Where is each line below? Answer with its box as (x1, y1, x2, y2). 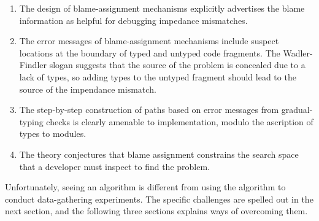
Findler (19, 58, 47, 71)
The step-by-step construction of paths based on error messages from (19, 103, 279, 116)
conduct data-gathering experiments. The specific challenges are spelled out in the (5, 192, 313, 205)
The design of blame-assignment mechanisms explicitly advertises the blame (19, 2, 305, 14)
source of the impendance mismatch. (19, 82, 156, 95)
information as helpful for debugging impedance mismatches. (19, 14, 248, 26)
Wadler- (283, 46, 313, 59)
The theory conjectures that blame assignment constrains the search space (19, 147, 299, 160)
